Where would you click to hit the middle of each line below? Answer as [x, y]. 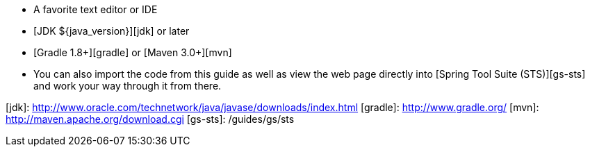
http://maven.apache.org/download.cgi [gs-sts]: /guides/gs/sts [150, 119]
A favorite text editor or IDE [96, 9]
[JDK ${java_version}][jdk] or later [112, 31]
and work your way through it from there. [128, 86]
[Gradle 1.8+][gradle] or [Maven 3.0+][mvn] [133, 52]
